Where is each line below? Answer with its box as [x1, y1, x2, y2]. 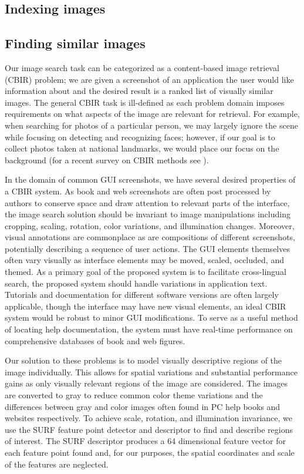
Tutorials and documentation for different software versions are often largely [5, 288, 279, 301]
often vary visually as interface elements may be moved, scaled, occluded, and [5, 254, 284, 266]
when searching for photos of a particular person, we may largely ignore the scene [5, 119, 298, 131]
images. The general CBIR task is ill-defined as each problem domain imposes [5, 96, 285, 108]
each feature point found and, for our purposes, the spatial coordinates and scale [5, 446, 295, 458]
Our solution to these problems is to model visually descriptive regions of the [5, 354, 282, 367]
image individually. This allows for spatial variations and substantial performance [5, 365, 298, 378]
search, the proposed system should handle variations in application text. [5, 277, 268, 289]
